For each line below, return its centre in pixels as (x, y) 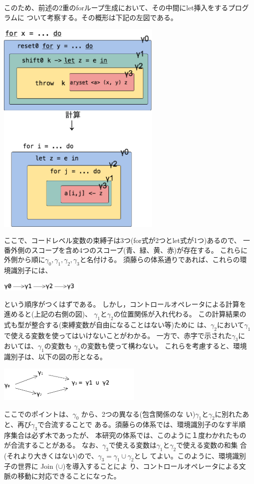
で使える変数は (133, 444)
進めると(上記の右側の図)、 (48, 313)
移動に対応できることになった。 (69, 476)
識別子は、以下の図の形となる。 (55, 357)
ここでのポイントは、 (38, 414)
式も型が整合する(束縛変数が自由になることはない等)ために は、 (107, 324)
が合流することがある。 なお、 (53, 444)
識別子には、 (31, 270)
